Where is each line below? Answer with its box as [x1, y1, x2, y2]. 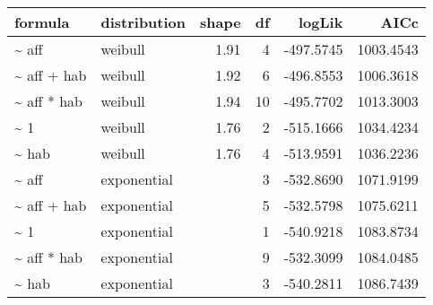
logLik [299, 12, 343, 32]
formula [14, 12, 70, 32]
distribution [100, 12, 186, 32]
